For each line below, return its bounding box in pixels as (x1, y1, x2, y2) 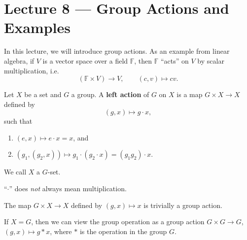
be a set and (24, 89, 62, 100)
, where (50, 226, 72, 236)
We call (4, 167, 27, 177)
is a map (176, 89, 203, 100)
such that (4, 116, 33, 126)
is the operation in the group (79, 226, 167, 236)
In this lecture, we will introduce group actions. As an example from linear (4, 46, 230, 56)
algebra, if (4, 55, 35, 66)
